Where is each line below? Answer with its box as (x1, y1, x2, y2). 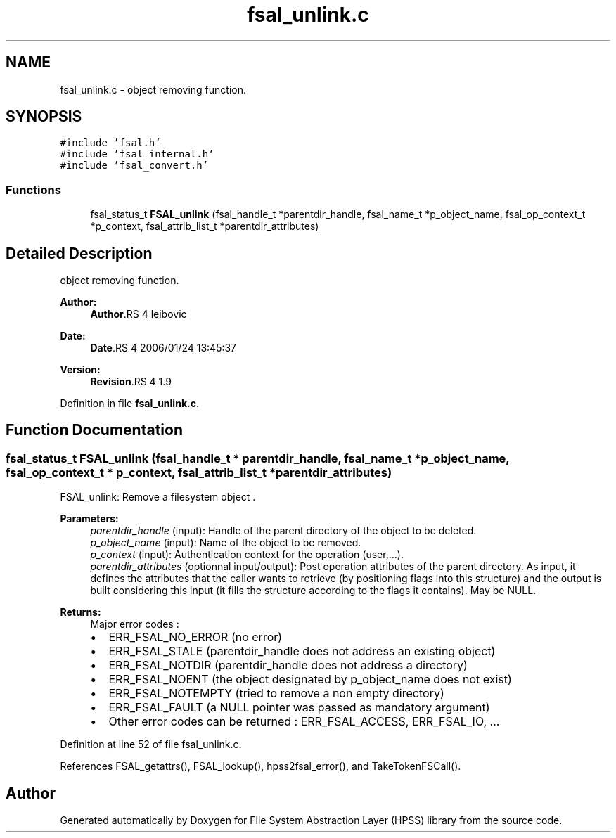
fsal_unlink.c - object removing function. (60, 83, 246, 96)
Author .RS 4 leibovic (90, 308, 187, 321)
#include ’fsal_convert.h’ (60, 160, 209, 172)
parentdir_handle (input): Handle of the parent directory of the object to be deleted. (90, 524, 477, 537)
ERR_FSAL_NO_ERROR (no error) (108, 630, 283, 645)
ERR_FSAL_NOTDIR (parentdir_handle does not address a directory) (108, 658, 468, 673)
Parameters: (60, 513, 119, 525)
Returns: (60, 606, 101, 619)
